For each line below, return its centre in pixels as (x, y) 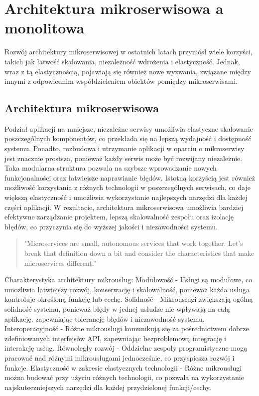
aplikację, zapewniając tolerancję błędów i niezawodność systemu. (105, 318)
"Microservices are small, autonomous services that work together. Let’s (133, 243)
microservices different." (60, 263)
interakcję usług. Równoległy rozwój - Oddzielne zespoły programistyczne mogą (126, 348)
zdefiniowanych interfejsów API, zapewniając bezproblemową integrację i (115, 338)
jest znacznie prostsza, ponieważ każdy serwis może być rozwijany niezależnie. (124, 158)
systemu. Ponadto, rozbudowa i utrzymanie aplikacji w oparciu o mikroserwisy (125, 148)
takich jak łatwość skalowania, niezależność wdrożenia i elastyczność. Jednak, (122, 61)
